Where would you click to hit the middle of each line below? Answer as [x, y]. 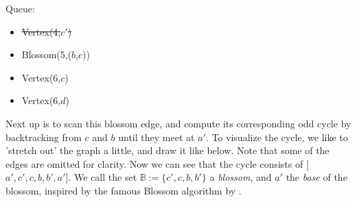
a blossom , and [241, 177]
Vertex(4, [41, 31]
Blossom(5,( [47, 54]
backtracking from [44, 137]
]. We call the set [101, 177]
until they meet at [157, 137]
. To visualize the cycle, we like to [277, 137]
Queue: [20, 8]
